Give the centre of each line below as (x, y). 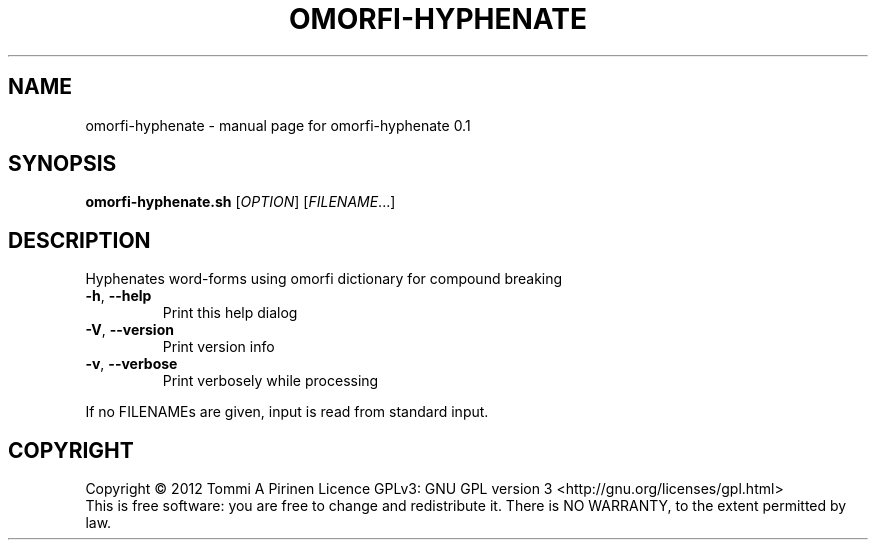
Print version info (218, 347)
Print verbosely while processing (270, 381)
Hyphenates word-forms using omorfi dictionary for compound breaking (324, 279)
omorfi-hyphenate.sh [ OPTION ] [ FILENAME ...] (240, 202)
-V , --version (129, 330)
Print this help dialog (230, 313)
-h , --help (118, 296)
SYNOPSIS (62, 164)
